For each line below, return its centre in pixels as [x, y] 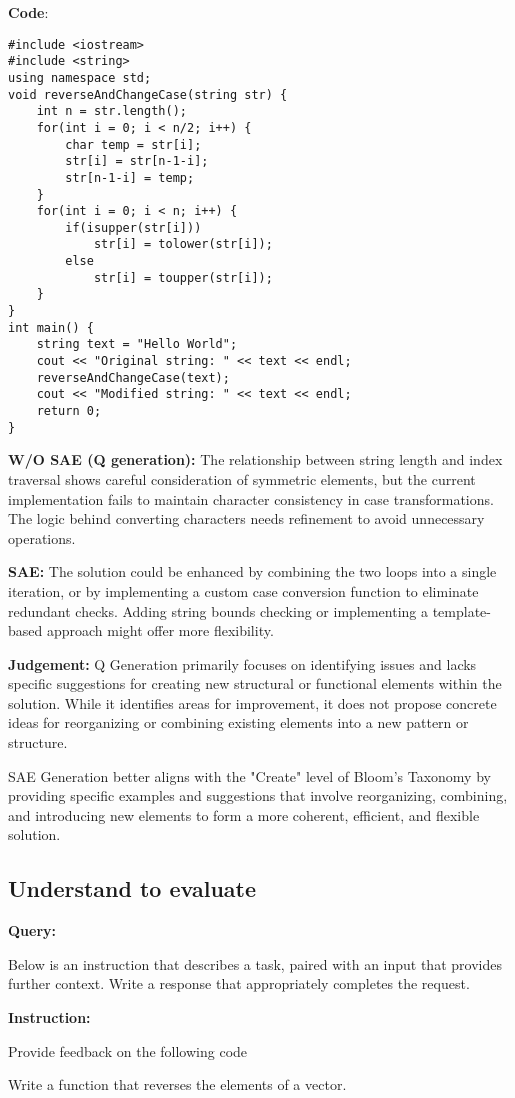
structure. [38, 742]
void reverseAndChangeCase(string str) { [148, 94]
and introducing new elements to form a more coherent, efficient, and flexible [244, 814]
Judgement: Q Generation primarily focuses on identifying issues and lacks [242, 663]
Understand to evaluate [132, 888]
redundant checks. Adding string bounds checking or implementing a [218, 610]
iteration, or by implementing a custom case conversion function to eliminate [243, 590]
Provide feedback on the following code [128, 1050]
